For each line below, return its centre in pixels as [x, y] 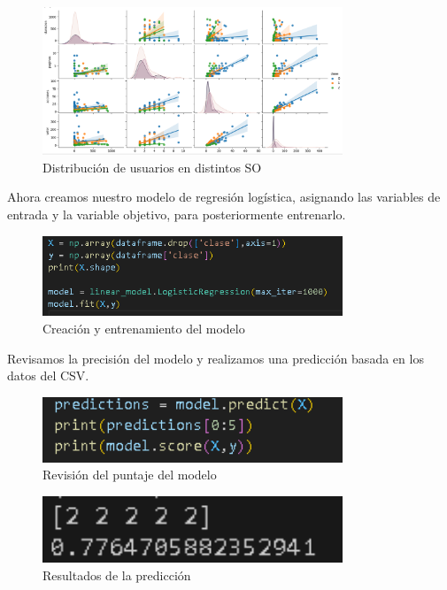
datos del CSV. [48, 375]
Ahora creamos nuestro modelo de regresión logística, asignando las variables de [224, 197]
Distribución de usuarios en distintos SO [152, 167]
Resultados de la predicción [117, 575]
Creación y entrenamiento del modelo [144, 329]
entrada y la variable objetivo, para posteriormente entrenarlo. [177, 215]
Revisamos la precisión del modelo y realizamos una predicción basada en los [216, 358]
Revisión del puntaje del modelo [130, 475]
